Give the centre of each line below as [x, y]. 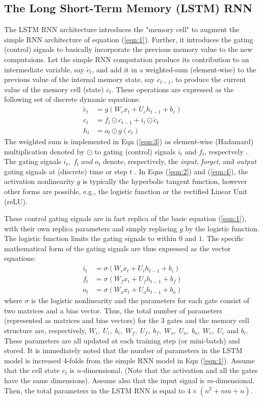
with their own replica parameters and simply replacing [91, 228]
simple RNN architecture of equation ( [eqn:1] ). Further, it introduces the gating [129, 39]
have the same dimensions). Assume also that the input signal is [104, 380]
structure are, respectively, [45, 330]
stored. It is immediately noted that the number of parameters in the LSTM [123, 350]
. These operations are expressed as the [173, 89]
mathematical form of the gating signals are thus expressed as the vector [117, 248]
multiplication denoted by [44, 151]
